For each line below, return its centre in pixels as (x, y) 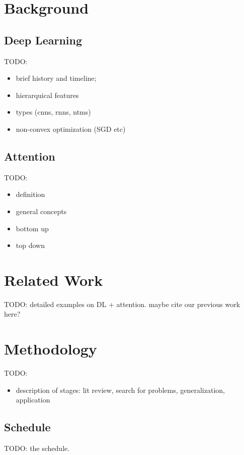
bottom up (32, 228)
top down (30, 245)
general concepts (41, 211)
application (33, 400)
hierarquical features (47, 95)
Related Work (54, 280)
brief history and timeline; (56, 78)
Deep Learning (43, 40)
